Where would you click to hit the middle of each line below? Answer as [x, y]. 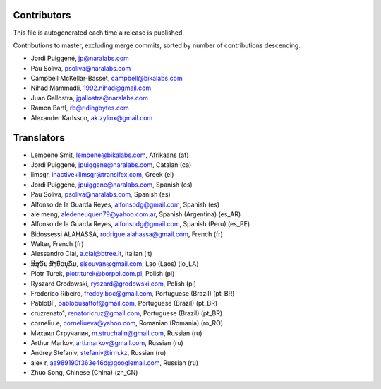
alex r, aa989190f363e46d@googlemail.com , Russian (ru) [115, 362]
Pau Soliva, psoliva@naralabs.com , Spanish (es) [101, 194]
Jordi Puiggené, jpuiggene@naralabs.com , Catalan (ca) [111, 164]
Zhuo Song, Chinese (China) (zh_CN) [84, 373]
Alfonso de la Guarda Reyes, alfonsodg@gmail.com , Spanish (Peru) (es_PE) [140, 224]
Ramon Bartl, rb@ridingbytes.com [80, 108]
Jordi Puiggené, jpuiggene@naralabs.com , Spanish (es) [112, 185]
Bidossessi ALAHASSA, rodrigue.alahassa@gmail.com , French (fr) [127, 234]
